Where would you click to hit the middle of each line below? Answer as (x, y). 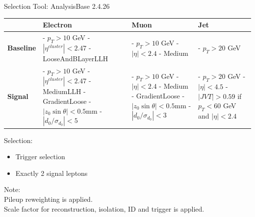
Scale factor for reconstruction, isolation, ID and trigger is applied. (104, 208)
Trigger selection (40, 157)
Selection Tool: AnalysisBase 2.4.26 (57, 6)
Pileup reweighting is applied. (48, 199)
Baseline (22, 48)
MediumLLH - (64, 91)
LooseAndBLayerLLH (76, 58)
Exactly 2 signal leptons (51, 173)
